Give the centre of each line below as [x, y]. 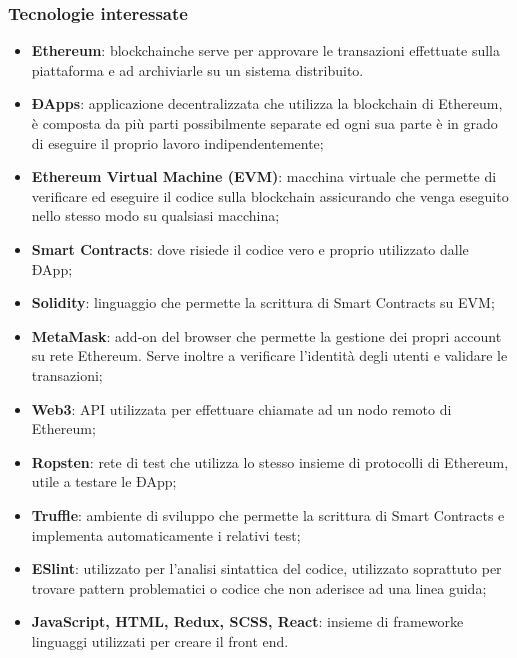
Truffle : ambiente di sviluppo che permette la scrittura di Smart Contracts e [268, 514]
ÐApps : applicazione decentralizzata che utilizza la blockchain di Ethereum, [267, 103]
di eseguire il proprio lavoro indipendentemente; [177, 142]
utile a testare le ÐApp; [104, 481]
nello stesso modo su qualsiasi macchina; [155, 215]
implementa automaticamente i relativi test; [166, 534]
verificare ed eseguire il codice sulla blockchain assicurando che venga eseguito [270, 195]
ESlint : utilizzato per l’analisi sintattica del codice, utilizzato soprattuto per [266, 568]
